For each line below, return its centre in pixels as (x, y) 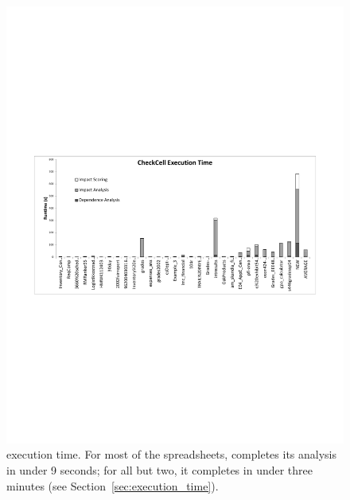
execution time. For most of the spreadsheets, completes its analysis (172, 454)
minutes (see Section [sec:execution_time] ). (113, 485)
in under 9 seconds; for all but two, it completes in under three (159, 470)
